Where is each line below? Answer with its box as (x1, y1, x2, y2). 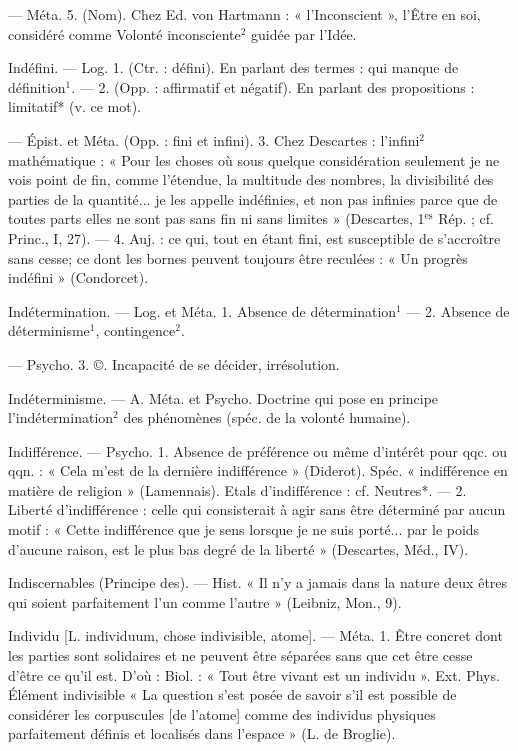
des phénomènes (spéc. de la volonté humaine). (123, 407, 411, 428)
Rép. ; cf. (438, 208, 494, 229)
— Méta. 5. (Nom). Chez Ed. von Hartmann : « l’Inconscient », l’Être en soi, (8, 4, 481, 24)
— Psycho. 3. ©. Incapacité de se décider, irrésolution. (8, 353, 340, 374)
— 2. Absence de (406, 300, 510, 321)
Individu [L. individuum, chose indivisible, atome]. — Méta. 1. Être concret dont (8, 625, 503, 646)
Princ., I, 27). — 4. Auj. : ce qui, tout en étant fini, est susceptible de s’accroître (8, 227, 501, 248)
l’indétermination (8, 407, 114, 428)
